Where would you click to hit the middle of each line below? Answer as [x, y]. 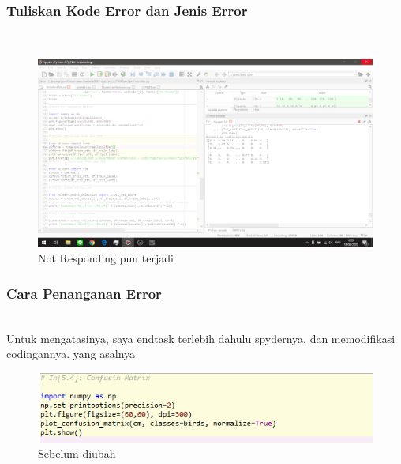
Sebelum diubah [77, 453]
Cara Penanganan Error [84, 293]
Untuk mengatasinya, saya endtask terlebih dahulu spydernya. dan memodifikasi [201, 338]
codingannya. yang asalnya [71, 354]
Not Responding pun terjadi [106, 258]
